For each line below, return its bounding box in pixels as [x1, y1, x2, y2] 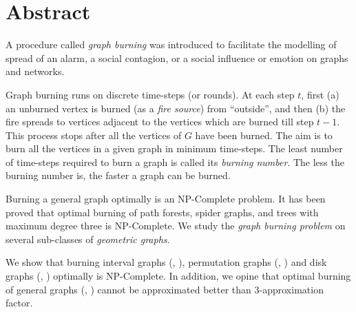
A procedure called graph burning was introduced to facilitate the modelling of [6, 37, 337, 52]
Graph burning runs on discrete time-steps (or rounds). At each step [6, 87, 295, 101]
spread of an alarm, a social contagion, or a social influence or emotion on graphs [6, 50, 348, 65]
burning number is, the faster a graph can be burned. [6, 168, 231, 183]
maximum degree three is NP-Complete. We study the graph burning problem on [6, 218, 346, 233]
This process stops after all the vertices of [6, 127, 182, 142]
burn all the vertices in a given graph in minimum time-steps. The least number [6, 141, 343, 156]
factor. [6, 295, 33, 310]
